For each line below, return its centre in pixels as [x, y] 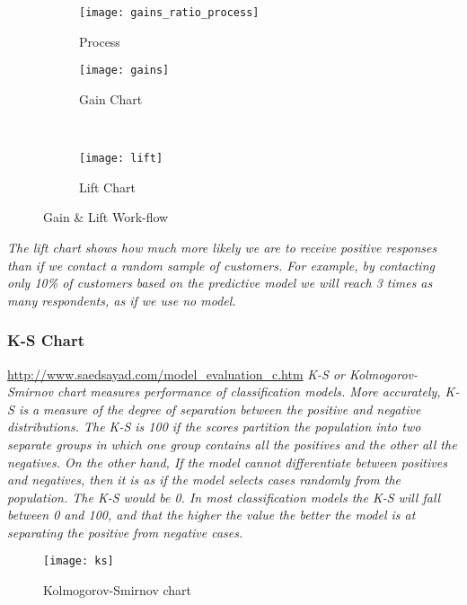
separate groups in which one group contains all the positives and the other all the [232, 444]
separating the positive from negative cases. [125, 532]
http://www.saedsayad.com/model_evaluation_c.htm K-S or [176, 374]
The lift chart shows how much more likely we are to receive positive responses [222, 247]
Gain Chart [111, 98]
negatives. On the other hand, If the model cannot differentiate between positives [227, 462]
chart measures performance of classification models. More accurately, [249, 391]
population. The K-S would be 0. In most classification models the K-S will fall [224, 497]
